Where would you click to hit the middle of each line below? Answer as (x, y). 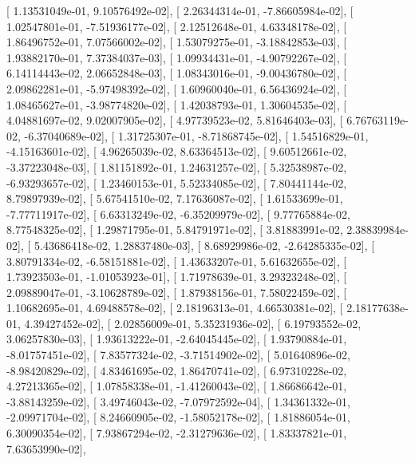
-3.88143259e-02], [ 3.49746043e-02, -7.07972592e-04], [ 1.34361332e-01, (178, 401)
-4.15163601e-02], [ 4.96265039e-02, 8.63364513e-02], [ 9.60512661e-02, (177, 151)
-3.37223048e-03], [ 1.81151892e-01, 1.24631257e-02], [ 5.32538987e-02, (177, 166)
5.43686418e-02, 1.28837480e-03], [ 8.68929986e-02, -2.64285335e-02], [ (204, 245)
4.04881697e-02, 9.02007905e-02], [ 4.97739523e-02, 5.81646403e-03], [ (175, 120)
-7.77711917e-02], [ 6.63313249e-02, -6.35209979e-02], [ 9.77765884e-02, (178, 214)
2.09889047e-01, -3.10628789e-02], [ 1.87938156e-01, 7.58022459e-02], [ (177, 292)
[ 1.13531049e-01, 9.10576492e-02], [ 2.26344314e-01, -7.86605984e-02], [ (180, 10)
